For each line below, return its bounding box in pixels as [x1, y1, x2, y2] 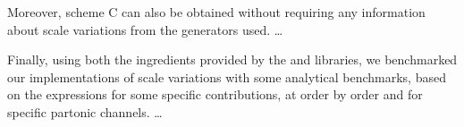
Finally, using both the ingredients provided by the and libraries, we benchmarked [7, 50, 458, 69]
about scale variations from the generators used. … [7, 20, 283, 38]
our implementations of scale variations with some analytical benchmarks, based [7, 67, 446, 86]
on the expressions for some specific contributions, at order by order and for [7, 85, 423, 104]
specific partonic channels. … [7, 102, 163, 121]
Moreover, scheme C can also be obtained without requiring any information [7, 3, 426, 21]
